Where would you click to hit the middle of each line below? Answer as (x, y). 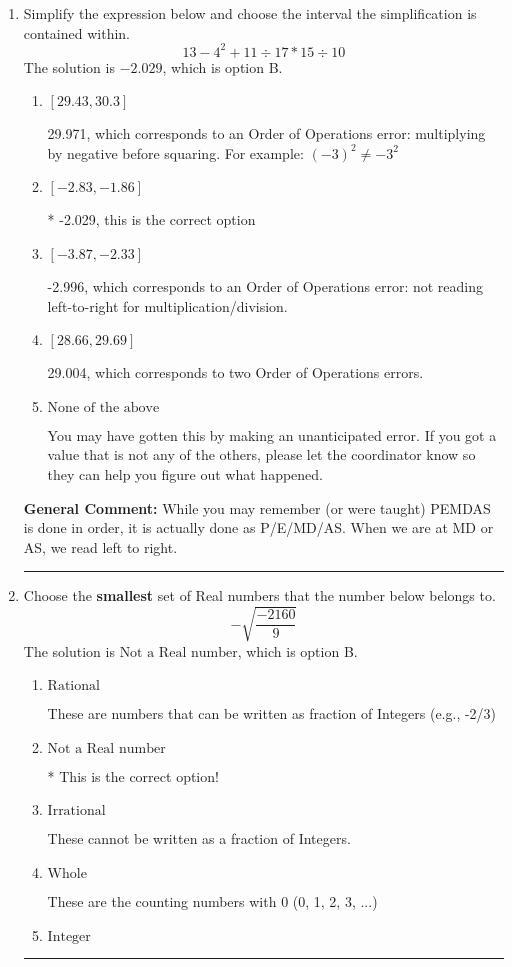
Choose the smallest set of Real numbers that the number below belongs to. (259, 595)
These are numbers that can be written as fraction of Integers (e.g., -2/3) (272, 713)
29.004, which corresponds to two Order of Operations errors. (235, 372)
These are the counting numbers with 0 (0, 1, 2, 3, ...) (212, 900)
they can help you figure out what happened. (185, 474)
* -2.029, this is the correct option (151, 219)
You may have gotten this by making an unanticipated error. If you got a (272, 434)
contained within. (76, 32)
